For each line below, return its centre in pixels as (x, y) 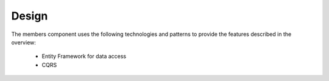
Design (30, 16)
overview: (24, 42)
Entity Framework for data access (84, 56)
